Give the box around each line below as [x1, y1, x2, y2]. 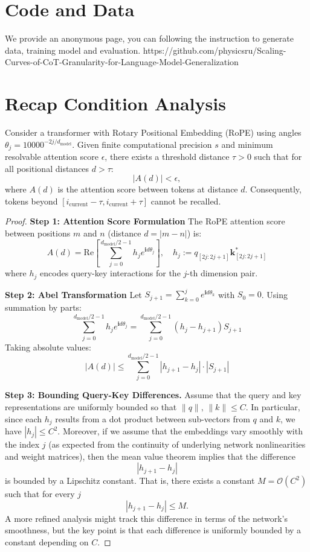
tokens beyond [5, 194, 58, 207]
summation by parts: [5, 300, 82, 313]
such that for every [5, 487, 75, 500]
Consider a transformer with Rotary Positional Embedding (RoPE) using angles [5, 126, 302, 139]
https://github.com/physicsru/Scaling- [143, 43, 286, 56]
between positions [5, 227, 71, 240]
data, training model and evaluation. [5, 43, 141, 56]
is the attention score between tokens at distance [57, 183, 238, 195]
